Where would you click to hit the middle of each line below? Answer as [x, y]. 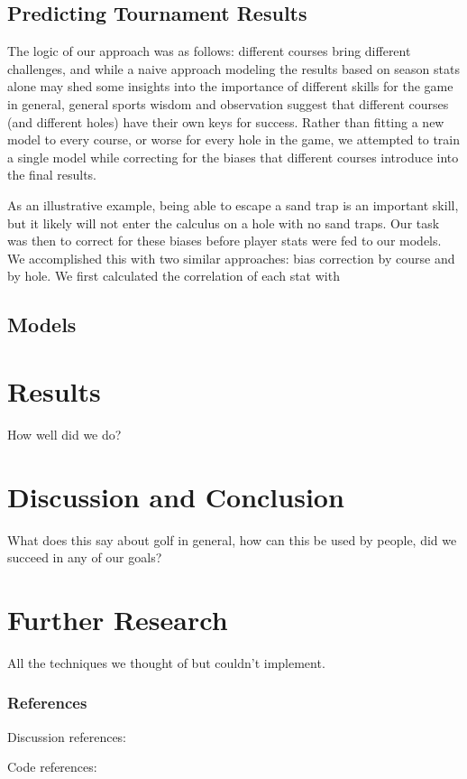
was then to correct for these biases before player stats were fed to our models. [224, 241]
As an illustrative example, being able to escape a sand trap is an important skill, [233, 204]
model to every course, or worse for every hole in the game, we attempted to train [234, 139]
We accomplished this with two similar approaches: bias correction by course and [231, 258]
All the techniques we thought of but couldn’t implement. [166, 662]
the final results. [52, 175]
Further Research [118, 619]
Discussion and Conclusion [176, 496]
